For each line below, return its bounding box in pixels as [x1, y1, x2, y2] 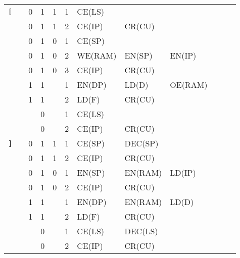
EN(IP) [170, 49, 197, 61]
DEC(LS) [124, 225, 158, 237]
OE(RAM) [170, 79, 208, 90]
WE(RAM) [77, 49, 117, 61]
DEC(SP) [124, 137, 159, 149]
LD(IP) [170, 167, 196, 178]
